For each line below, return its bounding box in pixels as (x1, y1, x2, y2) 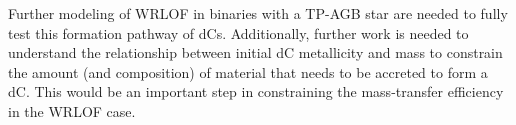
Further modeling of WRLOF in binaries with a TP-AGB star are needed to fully (8, 3, 508, 23)
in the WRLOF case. (8, 100, 136, 121)
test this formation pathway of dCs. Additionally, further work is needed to (8, 22, 469, 43)
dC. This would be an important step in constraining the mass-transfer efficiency (8, 81, 504, 102)
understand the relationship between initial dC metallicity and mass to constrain (8, 42, 503, 63)
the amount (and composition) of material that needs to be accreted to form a (8, 61, 488, 82)
